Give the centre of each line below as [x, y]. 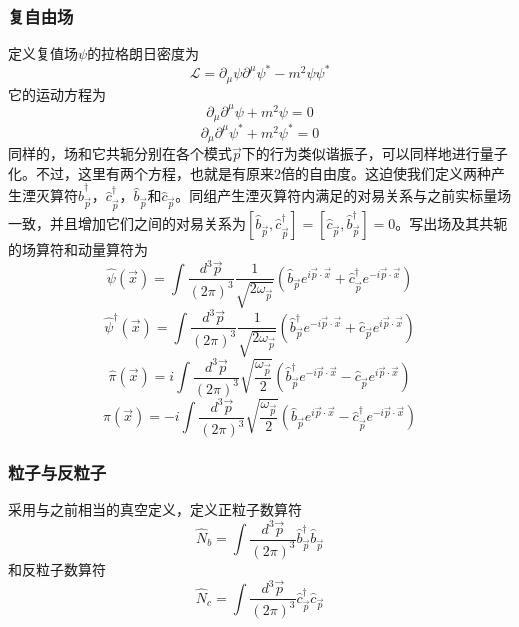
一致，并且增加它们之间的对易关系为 [127, 223]
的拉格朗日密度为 [143, 53]
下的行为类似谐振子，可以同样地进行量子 [374, 153]
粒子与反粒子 [57, 472]
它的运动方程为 [57, 93]
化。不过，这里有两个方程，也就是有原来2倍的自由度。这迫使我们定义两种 [249, 172]
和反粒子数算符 [57, 568]
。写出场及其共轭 [451, 223]
